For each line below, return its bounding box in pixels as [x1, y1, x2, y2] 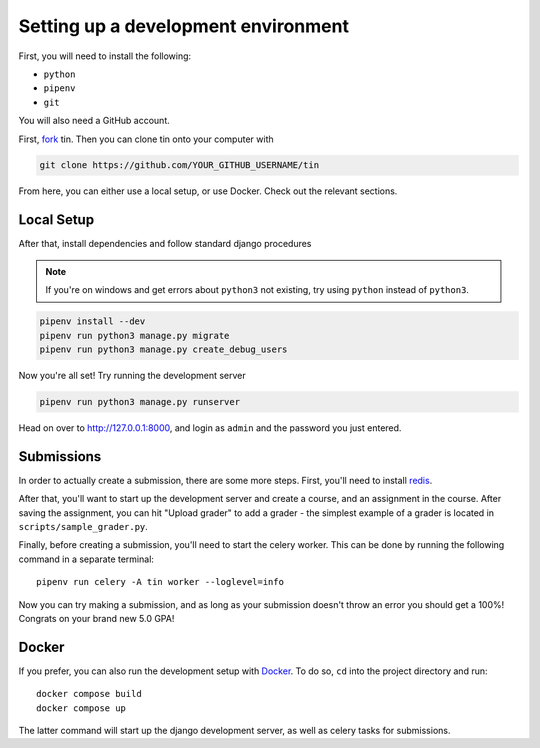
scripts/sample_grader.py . [18, 520, 149, 532]
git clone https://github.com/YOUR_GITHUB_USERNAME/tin [39, 160, 320, 171]
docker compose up [36, 702, 127, 714]
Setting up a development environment [18, 15, 350, 37]
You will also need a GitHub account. [18, 115, 170, 127]
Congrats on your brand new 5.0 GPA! [18, 612, 175, 624]
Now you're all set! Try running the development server [18, 369, 246, 381]
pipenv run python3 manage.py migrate [39, 330, 230, 341]
